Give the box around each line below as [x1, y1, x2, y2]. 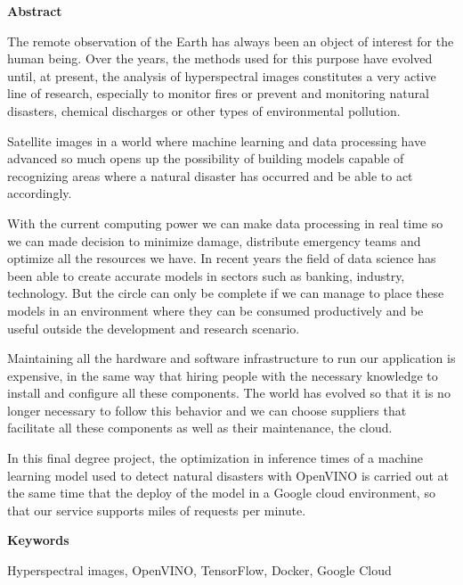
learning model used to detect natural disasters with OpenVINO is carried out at [7, 466, 450, 484]
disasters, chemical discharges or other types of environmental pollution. [7, 101, 401, 119]
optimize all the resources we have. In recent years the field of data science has [7, 249, 436, 268]
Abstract [7, 2, 62, 20]
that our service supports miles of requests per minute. [7, 500, 306, 519]
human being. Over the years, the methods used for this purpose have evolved [7, 49, 433, 68]
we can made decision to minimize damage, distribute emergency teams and [7, 231, 421, 250]
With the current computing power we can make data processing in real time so [7, 213, 443, 232]
